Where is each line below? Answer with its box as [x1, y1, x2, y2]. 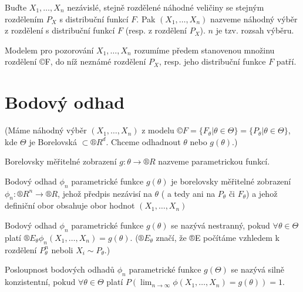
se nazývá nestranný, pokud [171, 219, 270, 231]
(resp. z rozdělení [125, 24, 187, 36]
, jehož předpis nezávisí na [58, 187, 152, 199]
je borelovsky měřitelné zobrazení [171, 174, 291, 187]
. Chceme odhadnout [106, 135, 181, 147]
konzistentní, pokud [5, 276, 76, 288]
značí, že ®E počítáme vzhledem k [156, 231, 280, 243]
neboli [51, 243, 73, 256]
